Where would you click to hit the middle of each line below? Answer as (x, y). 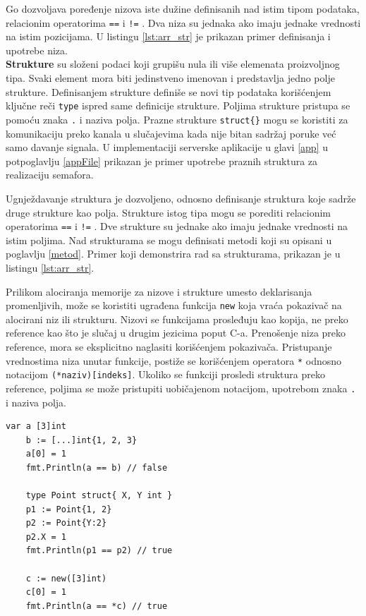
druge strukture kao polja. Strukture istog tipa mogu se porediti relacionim (169, 212)
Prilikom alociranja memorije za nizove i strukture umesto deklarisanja (159, 291)
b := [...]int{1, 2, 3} (81, 440)
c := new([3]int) (66, 578)
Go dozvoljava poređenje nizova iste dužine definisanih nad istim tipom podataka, (183, 8)
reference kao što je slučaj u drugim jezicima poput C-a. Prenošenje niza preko (176, 333)
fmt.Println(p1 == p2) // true (99, 551)
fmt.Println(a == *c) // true (97, 606)
